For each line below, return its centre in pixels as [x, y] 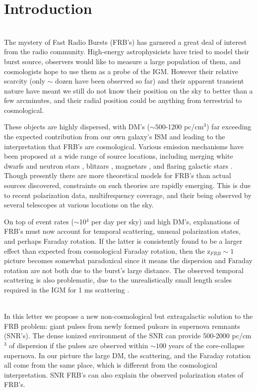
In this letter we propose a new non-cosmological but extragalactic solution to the [128, 316]
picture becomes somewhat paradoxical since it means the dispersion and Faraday [128, 260]
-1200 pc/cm [185, 127]
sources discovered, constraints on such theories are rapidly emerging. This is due [128, 185]
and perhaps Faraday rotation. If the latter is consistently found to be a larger [123, 241]
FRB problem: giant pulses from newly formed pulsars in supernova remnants [122, 326]
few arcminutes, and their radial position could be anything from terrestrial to [123, 100]
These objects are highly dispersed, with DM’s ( [77, 127]
